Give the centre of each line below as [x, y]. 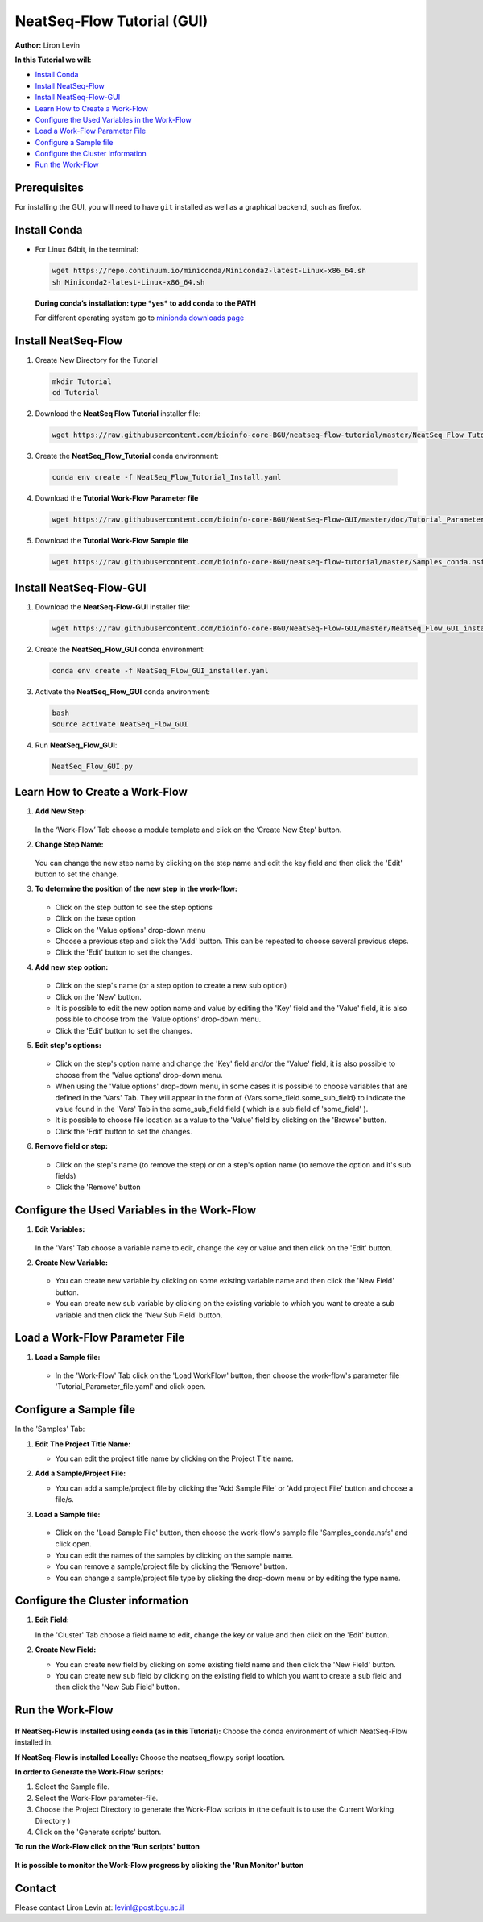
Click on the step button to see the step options [134, 907]
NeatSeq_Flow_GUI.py [92, 766]
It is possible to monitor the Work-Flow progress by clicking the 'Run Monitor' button [159, 1865]
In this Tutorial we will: [53, 60]
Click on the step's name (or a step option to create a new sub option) [171, 986]
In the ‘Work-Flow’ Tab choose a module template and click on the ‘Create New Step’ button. [188, 830]
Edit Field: [52, 1620]
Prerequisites [49, 188]
